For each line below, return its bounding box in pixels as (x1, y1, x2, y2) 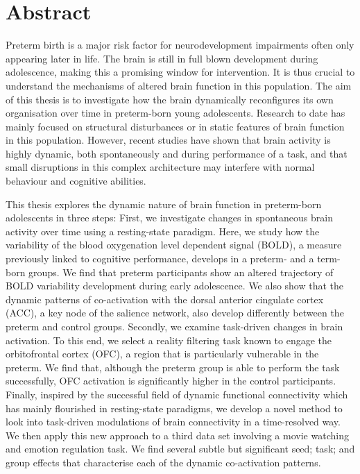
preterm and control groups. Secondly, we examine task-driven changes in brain (6, 319, 343, 333)
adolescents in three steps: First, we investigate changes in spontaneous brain (6, 210, 333, 225)
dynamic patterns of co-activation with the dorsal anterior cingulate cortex (6, 291, 324, 306)
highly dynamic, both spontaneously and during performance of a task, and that (6, 146, 348, 160)
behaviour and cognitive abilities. (6, 173, 146, 188)
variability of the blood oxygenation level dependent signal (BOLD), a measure (6, 237, 342, 252)
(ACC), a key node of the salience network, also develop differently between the (6, 305, 344, 320)
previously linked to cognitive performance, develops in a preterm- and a (6, 251, 314, 266)
